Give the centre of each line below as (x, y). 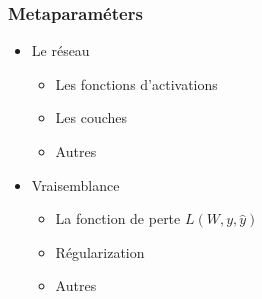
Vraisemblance (75, 184)
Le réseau (60, 50)
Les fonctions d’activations (136, 83)
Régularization (100, 251)
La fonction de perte (118, 218)
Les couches (91, 117)
